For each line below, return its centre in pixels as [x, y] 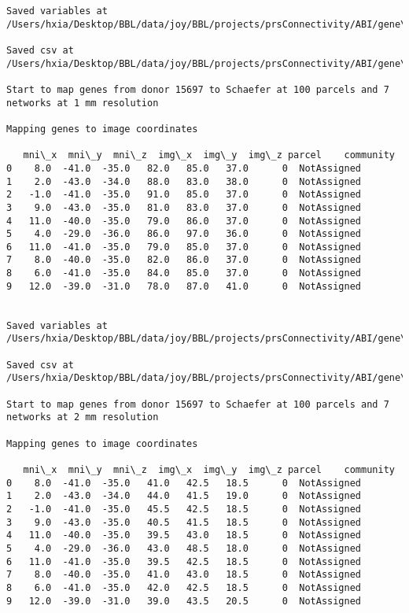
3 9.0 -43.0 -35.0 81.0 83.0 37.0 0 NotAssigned [184, 207]
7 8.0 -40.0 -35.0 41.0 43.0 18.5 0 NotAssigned [184, 575]
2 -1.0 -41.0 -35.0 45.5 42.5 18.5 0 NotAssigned [184, 509]
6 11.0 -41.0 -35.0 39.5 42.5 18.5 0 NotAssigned [184, 561]
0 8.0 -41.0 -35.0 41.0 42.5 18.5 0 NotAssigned [184, 483]
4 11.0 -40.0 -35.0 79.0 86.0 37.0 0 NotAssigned [184, 221]
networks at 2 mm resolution [83, 417]
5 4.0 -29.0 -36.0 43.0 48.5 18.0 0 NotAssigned [184, 548]
